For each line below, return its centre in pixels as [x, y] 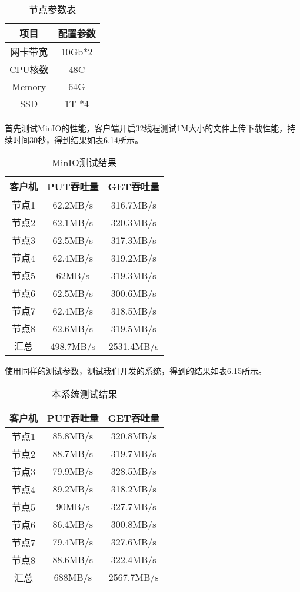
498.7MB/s [73, 346]
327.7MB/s [134, 507]
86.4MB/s [73, 524]
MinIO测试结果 [84, 163]
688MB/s [73, 577]
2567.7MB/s [134, 577]
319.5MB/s [134, 328]
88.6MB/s [73, 560]
